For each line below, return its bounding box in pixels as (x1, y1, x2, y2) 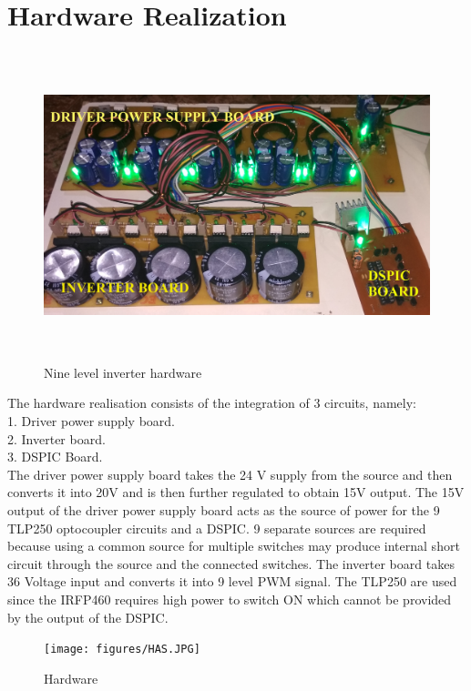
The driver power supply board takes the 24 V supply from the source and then (7, 464, 453, 483)
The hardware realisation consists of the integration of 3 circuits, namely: (7, 393, 416, 412)
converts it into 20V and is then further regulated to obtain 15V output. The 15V (7, 483, 465, 502)
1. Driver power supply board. (7, 412, 176, 431)
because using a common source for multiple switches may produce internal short (7, 536, 460, 555)
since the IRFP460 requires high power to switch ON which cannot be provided (7, 590, 452, 608)
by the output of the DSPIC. (7, 607, 169, 626)
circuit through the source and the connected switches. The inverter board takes (7, 554, 455, 573)
